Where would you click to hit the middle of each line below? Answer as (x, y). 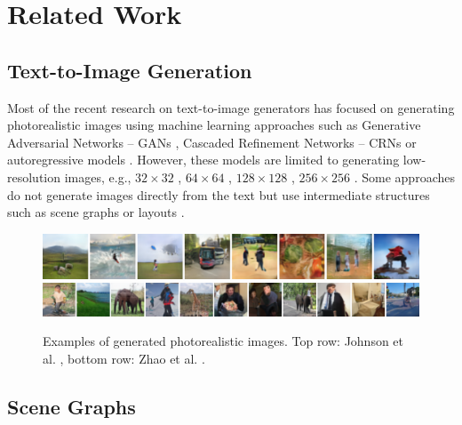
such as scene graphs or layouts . (96, 212)
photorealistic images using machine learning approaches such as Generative (214, 125)
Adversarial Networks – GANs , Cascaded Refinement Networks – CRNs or (212, 142)
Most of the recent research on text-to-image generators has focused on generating (231, 107)
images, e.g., (98, 176)
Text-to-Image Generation (130, 70)
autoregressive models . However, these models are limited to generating (203, 160)
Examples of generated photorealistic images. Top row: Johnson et (223, 341)
